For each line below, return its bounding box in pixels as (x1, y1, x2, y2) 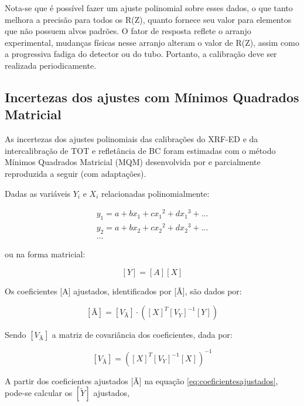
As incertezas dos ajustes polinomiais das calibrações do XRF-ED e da (5, 133, 258, 145)
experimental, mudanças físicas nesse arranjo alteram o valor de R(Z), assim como (5, 36, 299, 48)
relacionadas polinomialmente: (101, 187, 210, 199)
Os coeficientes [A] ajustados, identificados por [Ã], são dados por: (5, 284, 242, 297)
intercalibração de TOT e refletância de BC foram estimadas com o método (5, 144, 276, 156)
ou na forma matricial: (5, 247, 86, 260)
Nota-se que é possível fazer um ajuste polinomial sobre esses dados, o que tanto (5, 2, 293, 14)
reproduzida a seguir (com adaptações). (5, 167, 146, 179)
